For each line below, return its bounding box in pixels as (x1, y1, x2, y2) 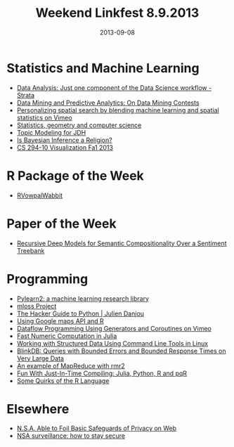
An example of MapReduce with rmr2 (16, 361, 126, 370)
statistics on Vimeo (16, 113, 72, 122)
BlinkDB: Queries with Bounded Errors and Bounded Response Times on (16, 346, 226, 355)
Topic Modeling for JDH (16, 128, 86, 136)
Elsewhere (6, 401, 70, 417)
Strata (16, 91, 35, 99)
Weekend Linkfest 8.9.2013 (35, 5, 200, 21)
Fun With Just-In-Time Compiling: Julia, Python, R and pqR (16, 369, 188, 377)
